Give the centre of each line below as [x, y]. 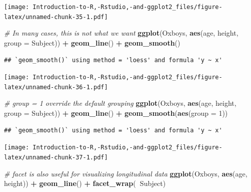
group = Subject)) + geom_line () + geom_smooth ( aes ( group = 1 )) [116, 113]
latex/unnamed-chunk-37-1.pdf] [56, 157]
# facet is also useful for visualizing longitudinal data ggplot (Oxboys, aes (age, [126, 173]
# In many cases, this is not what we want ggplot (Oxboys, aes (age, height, [121, 33]
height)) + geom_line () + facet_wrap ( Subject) [85, 183]
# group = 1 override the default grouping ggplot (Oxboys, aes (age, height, [120, 103]
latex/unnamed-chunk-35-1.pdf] [56, 17]
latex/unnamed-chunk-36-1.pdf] [56, 87]
